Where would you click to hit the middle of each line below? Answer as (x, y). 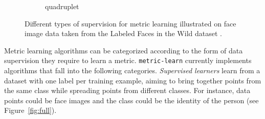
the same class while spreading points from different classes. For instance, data (127, 90)
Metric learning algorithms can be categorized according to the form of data (124, 50)
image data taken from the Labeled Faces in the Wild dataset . (123, 33)
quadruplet (62, 6)
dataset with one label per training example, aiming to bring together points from (133, 80)
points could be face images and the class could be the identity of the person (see (131, 100)
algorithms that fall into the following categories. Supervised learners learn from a (132, 70)
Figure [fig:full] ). (30, 110)
